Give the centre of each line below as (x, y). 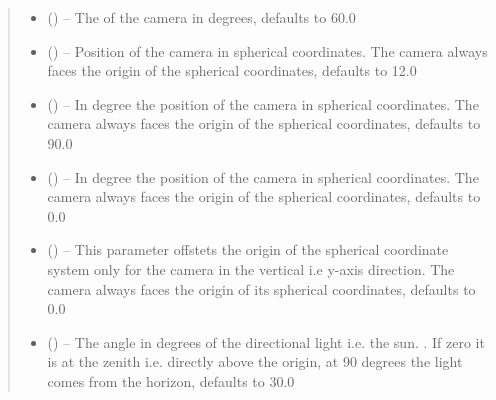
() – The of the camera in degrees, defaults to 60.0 (201, 17)
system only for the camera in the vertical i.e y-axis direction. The (251, 268)
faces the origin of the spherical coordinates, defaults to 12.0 (232, 70)
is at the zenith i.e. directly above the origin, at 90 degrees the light (255, 361)
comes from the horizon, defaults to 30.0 (171, 380)
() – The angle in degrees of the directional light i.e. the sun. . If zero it (266, 341)
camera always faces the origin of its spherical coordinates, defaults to (261, 288)
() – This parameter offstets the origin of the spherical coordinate (248, 249)
